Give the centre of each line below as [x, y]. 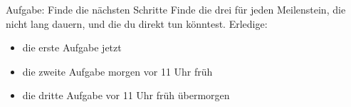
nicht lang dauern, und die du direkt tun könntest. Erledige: [137, 23]
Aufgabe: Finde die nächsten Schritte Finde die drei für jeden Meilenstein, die [176, 9]
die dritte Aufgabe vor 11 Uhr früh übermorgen [126, 95]
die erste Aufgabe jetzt [72, 47]
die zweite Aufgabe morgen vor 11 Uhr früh [117, 71]
